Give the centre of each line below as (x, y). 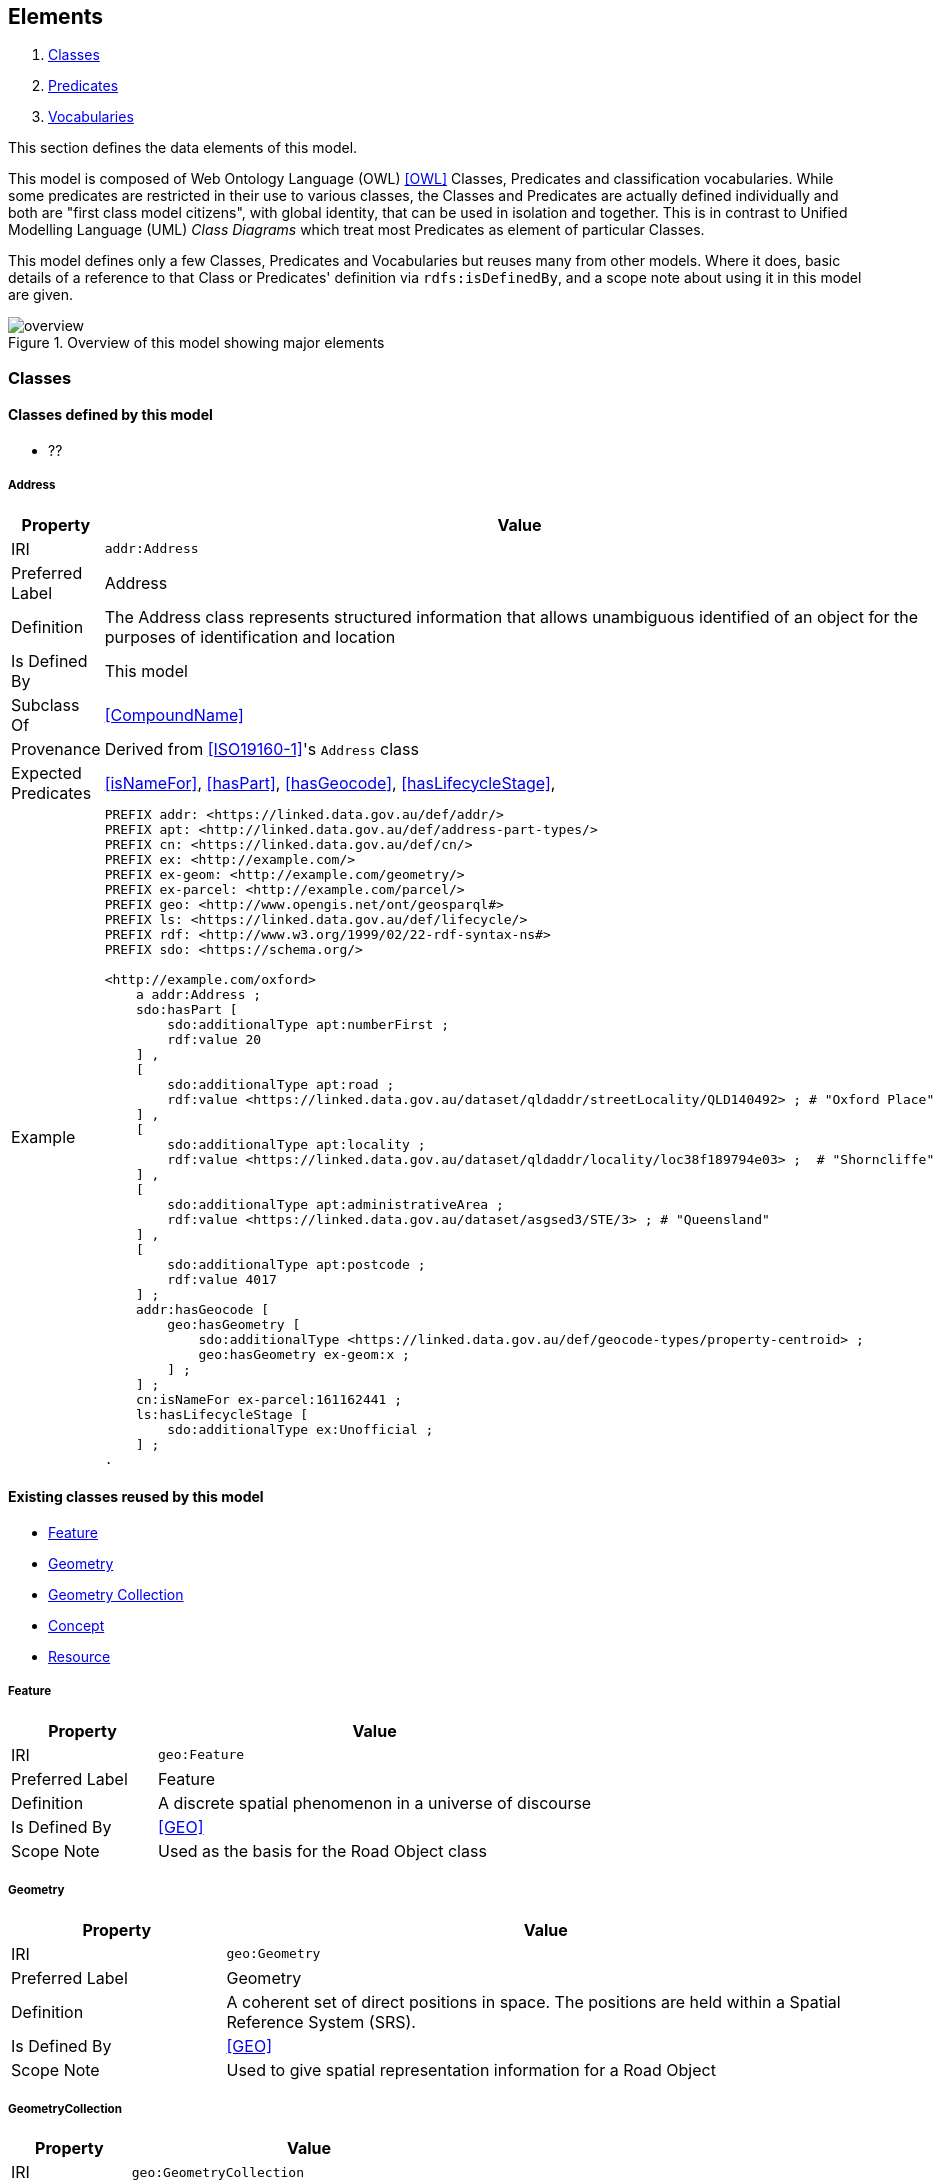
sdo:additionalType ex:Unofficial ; (300, 1429)
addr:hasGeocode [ (202, 1309)
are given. (41, 295)
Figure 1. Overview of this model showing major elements (196, 343)
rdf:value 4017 (222, 1279)
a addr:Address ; (198, 994)
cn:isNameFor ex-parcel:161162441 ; (269, 1399)
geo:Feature (201, 1755)
